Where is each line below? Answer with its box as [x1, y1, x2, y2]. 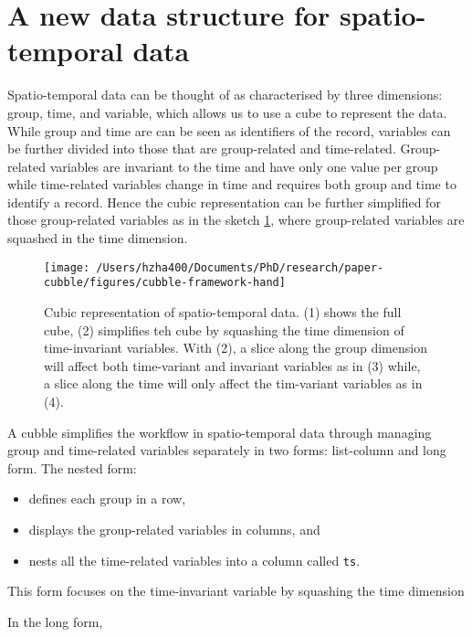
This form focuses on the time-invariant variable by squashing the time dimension [7, 581, 465, 600]
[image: [44, 260, 90, 274]
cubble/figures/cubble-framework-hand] [44, 276, 286, 290]
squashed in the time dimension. [7, 228, 188, 248]
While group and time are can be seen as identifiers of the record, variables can [7, 121, 451, 140]
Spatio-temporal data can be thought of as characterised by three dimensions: [7, 85, 443, 104]
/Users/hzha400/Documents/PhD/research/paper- [96, 260, 384, 274]
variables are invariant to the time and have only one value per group [49, 156, 438, 175]
